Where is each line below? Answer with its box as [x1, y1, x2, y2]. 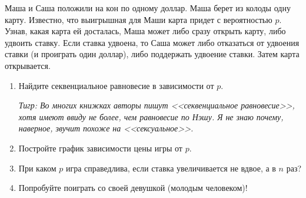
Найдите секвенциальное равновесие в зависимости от [18, 79, 214, 91]
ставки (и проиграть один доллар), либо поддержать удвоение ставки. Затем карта [5, 48, 300, 60]
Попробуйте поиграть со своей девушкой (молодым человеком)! [18, 181, 248, 194]
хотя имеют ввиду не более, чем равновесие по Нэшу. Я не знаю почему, [18, 110, 284, 123]
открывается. [5, 59, 51, 71]
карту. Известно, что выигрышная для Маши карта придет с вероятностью [5, 13, 272, 25]
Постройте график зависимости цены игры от [18, 141, 182, 154]
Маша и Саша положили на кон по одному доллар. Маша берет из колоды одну [5, 2, 291, 14]
